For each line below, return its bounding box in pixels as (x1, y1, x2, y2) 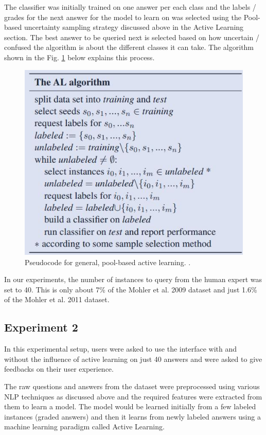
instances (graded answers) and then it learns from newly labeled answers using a (4, 411, 261, 422)
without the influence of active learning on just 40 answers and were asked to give (4, 353, 262, 364)
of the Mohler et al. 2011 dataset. (4, 294, 110, 305)
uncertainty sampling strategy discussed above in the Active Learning (24, 22, 244, 32)
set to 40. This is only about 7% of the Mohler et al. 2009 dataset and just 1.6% (4, 284, 257, 294)
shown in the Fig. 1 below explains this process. (4, 51, 155, 62)
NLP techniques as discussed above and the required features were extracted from (4, 391, 262, 402)
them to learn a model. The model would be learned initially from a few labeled (4, 401, 256, 412)
